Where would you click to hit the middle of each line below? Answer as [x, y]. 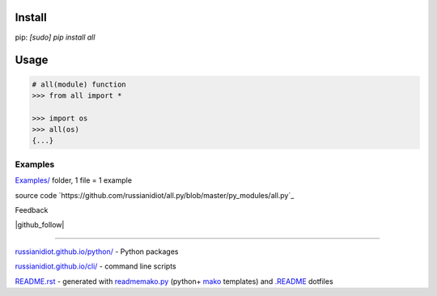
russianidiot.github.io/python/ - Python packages [97, 252]
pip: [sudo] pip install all [55, 37]
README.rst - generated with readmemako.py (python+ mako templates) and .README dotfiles [174, 281]
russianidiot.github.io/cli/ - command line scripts [96, 266]
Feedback [32, 209]
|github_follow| [40, 225]
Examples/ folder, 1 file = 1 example [74, 180]
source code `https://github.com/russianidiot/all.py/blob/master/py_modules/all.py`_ [155, 195]
